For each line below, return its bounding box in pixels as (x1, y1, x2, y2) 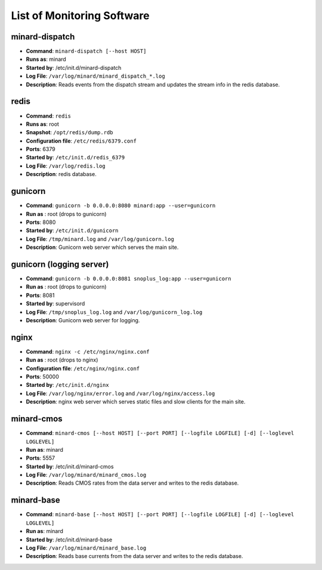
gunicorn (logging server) (11, 259, 109, 269)
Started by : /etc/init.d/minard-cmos (26, 463, 114, 470)
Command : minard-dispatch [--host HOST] (26, 48, 147, 55)
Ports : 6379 (26, 146, 56, 153)
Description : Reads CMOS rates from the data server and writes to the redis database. (26, 479, 239, 486)
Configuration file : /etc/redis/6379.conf (26, 137, 137, 144)
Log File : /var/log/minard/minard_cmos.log (26, 472, 147, 479)
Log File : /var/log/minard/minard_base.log (26, 544, 147, 551)
